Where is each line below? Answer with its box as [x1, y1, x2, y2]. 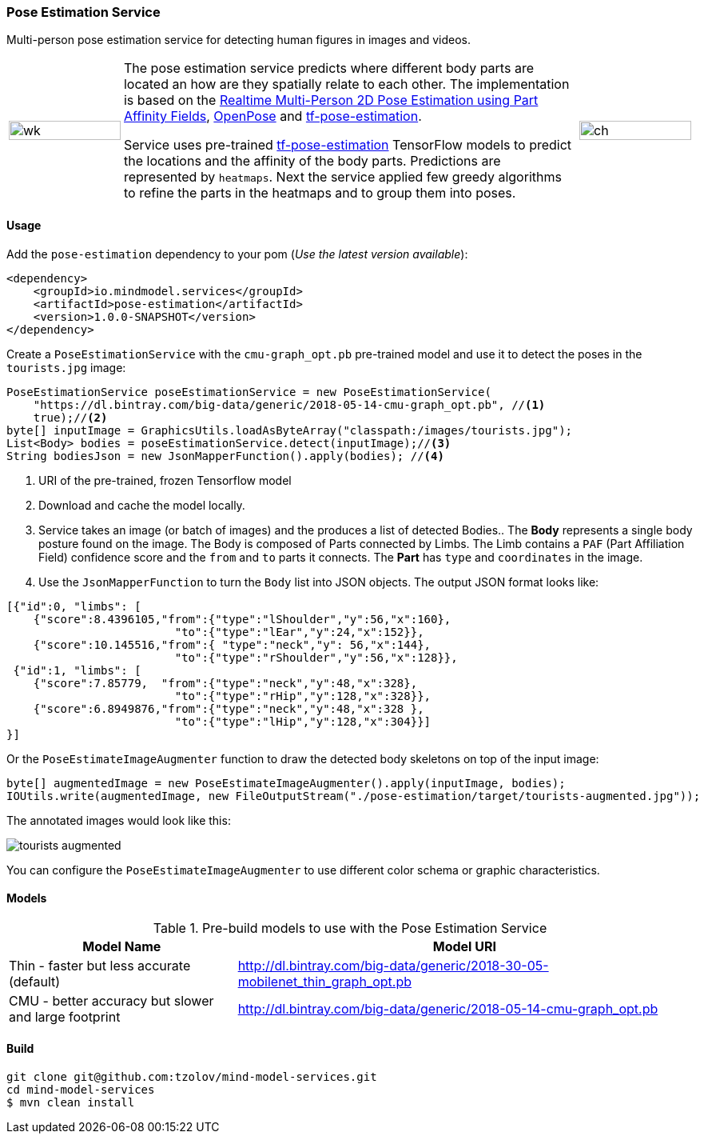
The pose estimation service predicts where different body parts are [123, 60, 534, 77]
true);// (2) [33, 410, 108, 424]
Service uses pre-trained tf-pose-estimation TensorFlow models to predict [123, 137, 572, 154]
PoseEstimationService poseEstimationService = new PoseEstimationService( [6, 385, 491, 398]
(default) [9, 973, 61, 990]
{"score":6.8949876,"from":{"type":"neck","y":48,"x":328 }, [33, 702, 424, 715]
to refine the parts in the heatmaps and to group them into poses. [123, 185, 516, 202]
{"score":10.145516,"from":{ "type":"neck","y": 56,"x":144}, [33, 638, 432, 651]
